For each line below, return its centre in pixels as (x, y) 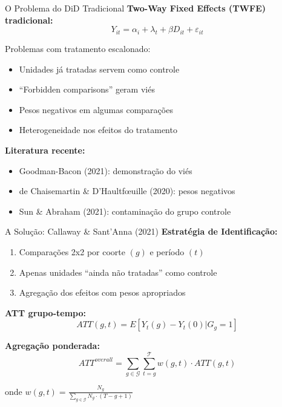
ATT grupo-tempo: (45, 312)
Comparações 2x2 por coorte (72, 251)
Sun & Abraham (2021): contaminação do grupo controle (125, 211)
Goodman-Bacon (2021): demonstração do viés (106, 170)
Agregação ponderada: (52, 346)
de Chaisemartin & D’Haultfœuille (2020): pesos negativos (127, 191)
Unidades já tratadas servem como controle (99, 69)
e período (167, 251)
